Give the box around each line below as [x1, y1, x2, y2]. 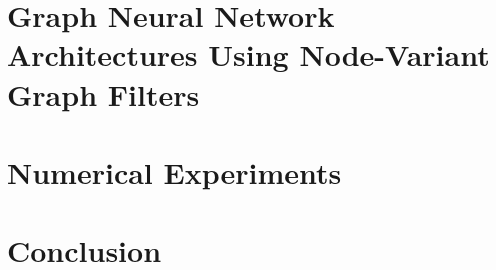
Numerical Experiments [7, 151, 342, 192]
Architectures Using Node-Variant [7, 34, 490, 75]
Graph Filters [7, 73, 200, 114]
